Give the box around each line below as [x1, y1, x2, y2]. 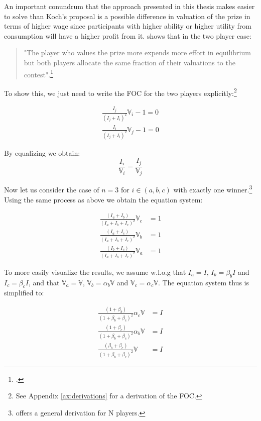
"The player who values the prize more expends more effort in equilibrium [24, 47, 251, 58]
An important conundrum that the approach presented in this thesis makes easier [4, 1, 255, 11]
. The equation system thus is [158, 277, 249, 287]
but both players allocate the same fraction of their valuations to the [24, 57, 235, 67]
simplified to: [4, 287, 44, 298]
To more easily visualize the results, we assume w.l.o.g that [4, 266, 186, 277]
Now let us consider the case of [4, 184, 99, 194]
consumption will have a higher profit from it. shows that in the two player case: [4, 30, 251, 41]
